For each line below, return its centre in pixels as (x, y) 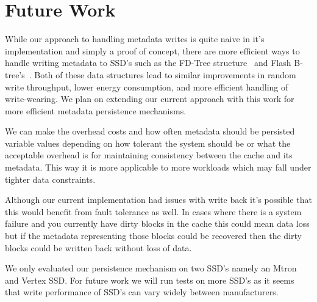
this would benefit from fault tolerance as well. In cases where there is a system (153, 211)
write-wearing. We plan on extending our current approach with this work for (150, 99)
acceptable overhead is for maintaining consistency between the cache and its (149, 155)
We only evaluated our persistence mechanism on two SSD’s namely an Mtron (151, 268)
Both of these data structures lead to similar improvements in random (165, 74)
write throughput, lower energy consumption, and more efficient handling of (147, 87)
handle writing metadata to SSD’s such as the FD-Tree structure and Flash (148, 63)
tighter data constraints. (50, 179)
